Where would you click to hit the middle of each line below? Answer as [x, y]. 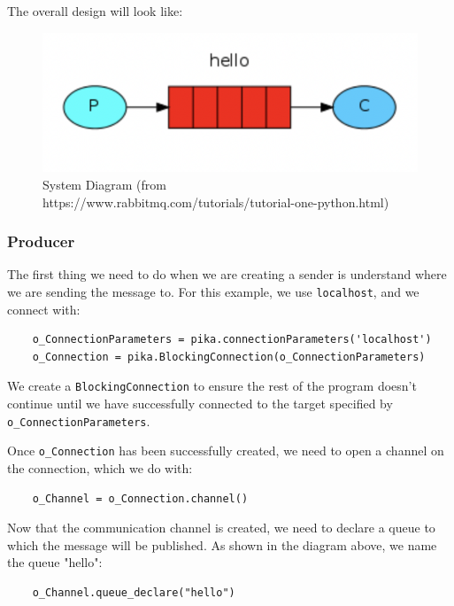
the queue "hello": [55, 562]
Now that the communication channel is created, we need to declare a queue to [221, 528]
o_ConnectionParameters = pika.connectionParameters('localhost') [232, 340]
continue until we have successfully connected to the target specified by [200, 404]
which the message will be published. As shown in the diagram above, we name [222, 544]
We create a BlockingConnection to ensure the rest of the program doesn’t [212, 386]
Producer [41, 241]
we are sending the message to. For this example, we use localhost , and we [213, 292]
